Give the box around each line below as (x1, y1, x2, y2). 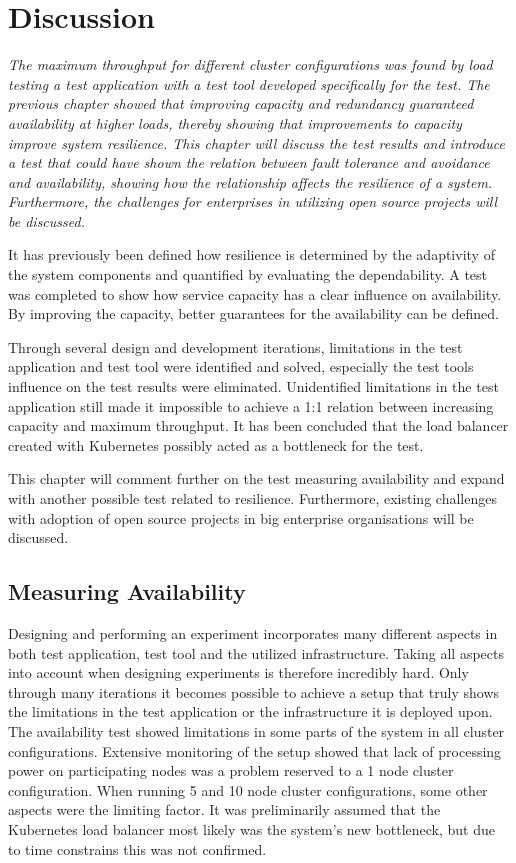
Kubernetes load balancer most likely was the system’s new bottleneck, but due (8, 818, 496, 839)
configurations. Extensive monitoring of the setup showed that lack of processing (8, 740, 502, 761)
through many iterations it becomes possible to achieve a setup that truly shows (8, 681, 500, 702)
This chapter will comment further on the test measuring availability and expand (8, 468, 505, 489)
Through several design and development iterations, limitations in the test (8, 336, 463, 357)
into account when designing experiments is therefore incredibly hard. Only (8, 662, 469, 683)
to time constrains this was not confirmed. (8, 838, 267, 859)
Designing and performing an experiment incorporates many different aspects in (8, 622, 498, 643)
